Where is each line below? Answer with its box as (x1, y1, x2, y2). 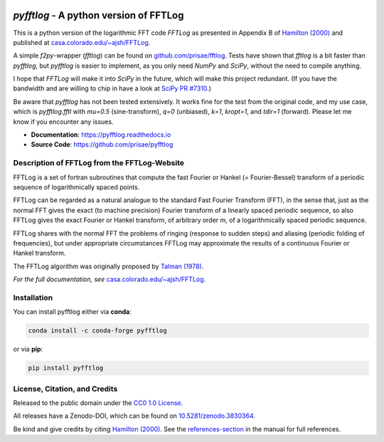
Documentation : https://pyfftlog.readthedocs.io (31, 130, 171, 139)
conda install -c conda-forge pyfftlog (28, 327, 167, 335)
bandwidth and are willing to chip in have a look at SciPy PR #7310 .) (13, 84, 211, 93)
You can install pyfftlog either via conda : (13, 307, 132, 316)
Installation (13, 293, 53, 302)
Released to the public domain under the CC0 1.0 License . (13, 399, 183, 407)
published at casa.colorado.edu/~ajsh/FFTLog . (13, 38, 151, 46)
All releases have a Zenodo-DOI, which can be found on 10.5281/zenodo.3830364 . (13, 411, 256, 420)
